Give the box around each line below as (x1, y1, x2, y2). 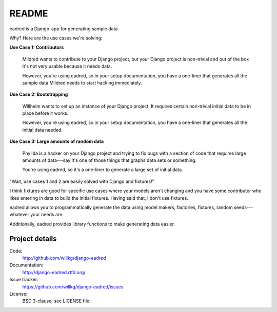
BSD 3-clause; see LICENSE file (22, 298, 90, 304)
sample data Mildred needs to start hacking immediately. (22, 79, 142, 86)
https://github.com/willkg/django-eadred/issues (22, 283, 124, 289)
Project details (9, 234, 57, 243)
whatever (9, 212, 29, 218)
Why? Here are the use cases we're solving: (9, 35, 103, 41)
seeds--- (233, 204, 253, 210)
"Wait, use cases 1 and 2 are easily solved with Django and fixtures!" (9, 178, 154, 184)
